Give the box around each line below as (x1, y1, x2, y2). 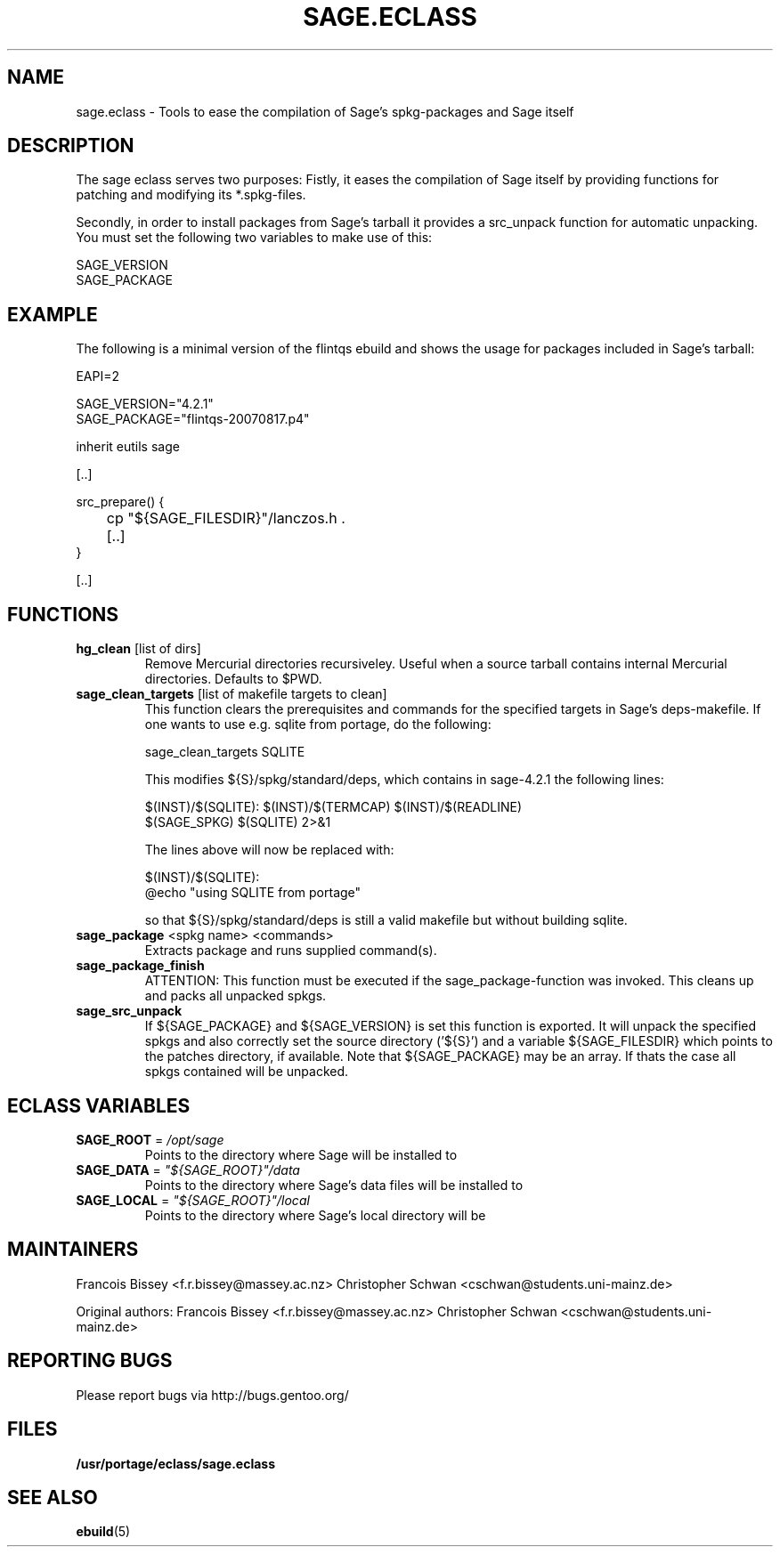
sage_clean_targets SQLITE (144, 744, 305, 760)
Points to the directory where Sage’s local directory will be (144, 1207, 486, 1223)
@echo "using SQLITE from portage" (144, 885, 362, 901)
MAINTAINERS (7, 1238, 139, 1261)
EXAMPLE (7, 303, 98, 326)
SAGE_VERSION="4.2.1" (76, 396, 214, 412)
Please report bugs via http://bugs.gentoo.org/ (76, 1387, 349, 1403)
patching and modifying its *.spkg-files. (76, 187, 306, 203)
